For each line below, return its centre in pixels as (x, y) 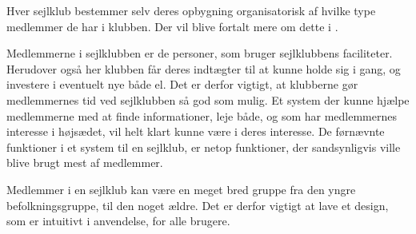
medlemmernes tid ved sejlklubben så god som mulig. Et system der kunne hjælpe (208, 99)
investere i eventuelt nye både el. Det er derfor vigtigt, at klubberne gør (182, 84)
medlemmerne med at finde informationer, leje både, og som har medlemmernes (202, 115)
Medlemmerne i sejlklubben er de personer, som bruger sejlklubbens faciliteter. (200, 53)
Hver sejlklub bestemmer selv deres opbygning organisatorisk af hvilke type (191, 10)
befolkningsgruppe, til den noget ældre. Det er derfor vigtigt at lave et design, (198, 205)
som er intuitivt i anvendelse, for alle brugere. (118, 221)
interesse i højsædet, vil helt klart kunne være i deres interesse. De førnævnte (196, 131)
